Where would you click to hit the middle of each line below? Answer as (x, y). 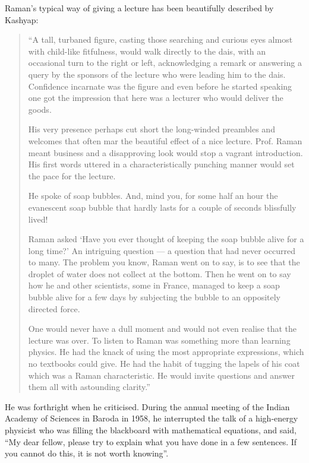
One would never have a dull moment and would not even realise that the (163, 329)
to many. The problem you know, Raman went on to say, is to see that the (164, 262)
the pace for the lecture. (72, 175)
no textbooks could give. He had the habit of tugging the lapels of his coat (164, 364)
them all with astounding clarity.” (89, 387)
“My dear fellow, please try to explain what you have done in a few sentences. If (151, 441)
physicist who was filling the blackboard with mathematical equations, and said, (151, 430)
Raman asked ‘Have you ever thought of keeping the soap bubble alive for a (166, 239)
